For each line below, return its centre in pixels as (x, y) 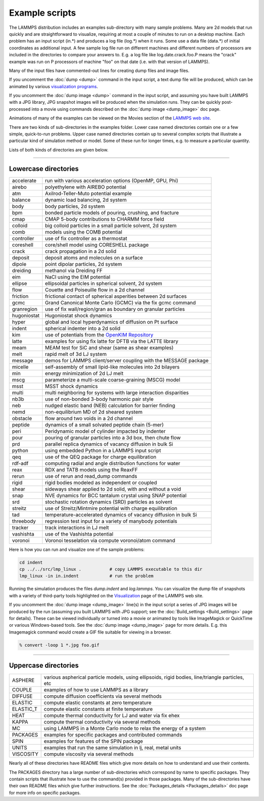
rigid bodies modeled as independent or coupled (101, 482)
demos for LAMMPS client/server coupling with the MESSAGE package (127, 360)
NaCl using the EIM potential (77, 277)
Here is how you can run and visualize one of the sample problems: (77, 549)
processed (20, 109)
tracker (20, 527)
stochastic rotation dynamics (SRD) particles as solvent (109, 502)
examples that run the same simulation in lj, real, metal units (112, 748)
